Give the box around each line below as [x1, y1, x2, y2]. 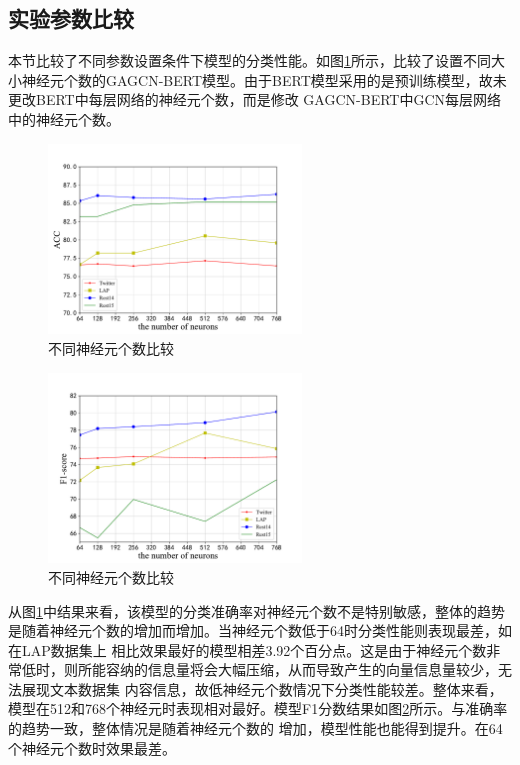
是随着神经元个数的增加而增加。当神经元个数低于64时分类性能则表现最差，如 [8, 620, 512, 641]
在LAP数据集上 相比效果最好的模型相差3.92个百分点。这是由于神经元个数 [8, 639, 487, 660]
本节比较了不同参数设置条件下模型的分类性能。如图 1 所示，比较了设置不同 [8, 50, 491, 71]
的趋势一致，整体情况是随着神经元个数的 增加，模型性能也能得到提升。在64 [8, 718, 503, 739]
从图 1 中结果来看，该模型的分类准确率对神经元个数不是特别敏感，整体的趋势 [8, 600, 505, 621]
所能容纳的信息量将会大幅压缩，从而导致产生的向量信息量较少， [77, 659, 498, 680]
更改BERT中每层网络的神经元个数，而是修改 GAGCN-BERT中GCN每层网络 [8, 89, 502, 110]
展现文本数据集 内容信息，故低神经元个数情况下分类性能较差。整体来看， [21, 678, 503, 699]
